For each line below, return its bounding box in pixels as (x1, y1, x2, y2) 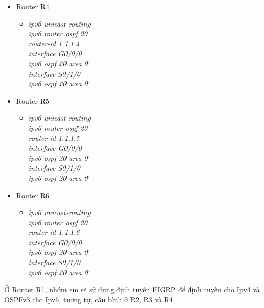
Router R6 (16, 189, 50, 200)
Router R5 (16, 95, 50, 106)
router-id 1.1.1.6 (28, 227, 80, 238)
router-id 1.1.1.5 (28, 132, 80, 143)
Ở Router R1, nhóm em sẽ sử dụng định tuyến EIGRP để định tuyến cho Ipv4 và (4, 284, 260, 295)
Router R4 (16, 1, 50, 11)
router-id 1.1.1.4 (28, 38, 80, 49)
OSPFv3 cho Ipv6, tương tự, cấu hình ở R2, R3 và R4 (4, 294, 173, 304)
